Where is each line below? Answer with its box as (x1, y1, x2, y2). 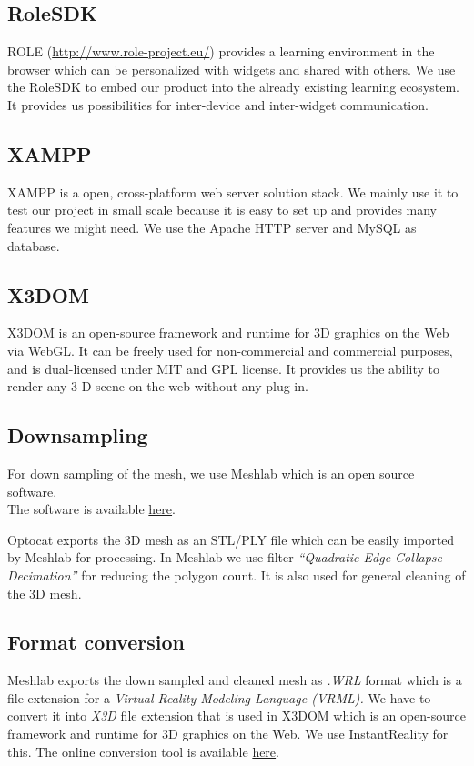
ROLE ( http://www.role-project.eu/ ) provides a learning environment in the (7, 42, 435, 61)
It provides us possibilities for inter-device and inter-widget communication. (7, 95, 429, 114)
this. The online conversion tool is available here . (7, 741, 279, 761)
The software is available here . (7, 499, 176, 519)
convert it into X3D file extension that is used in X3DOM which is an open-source (7, 706, 466, 725)
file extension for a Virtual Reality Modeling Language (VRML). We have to (7, 688, 431, 707)
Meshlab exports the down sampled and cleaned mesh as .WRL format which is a (7, 670, 462, 690)
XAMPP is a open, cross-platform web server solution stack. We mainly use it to (7, 182, 459, 201)
